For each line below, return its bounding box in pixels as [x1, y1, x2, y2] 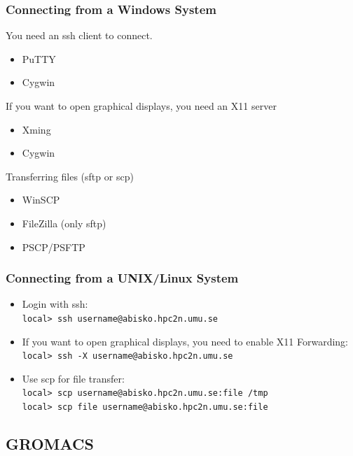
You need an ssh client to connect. [6, 28, 153, 43]
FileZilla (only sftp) [22, 215, 106, 230]
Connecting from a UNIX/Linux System [6, 269, 239, 287]
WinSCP [22, 192, 60, 207]
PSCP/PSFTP [22, 239, 85, 254]
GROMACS [6, 433, 94, 455]
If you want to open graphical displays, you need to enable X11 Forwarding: [22, 334, 349, 348]
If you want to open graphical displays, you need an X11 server [6, 99, 277, 113]
